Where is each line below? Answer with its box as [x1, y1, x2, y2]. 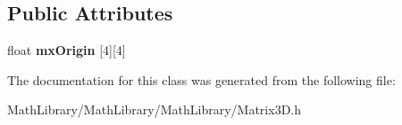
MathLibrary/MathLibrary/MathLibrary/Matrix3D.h [7, 100, 302, 119]
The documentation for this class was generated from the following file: [7, 70, 396, 89]
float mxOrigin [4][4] [7, 41, 126, 59]
